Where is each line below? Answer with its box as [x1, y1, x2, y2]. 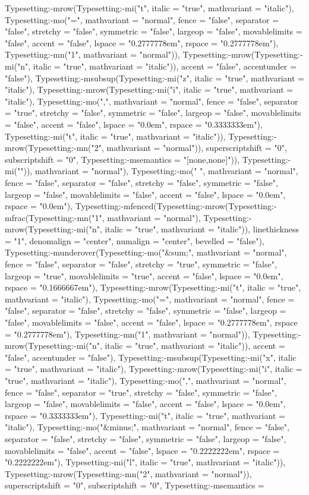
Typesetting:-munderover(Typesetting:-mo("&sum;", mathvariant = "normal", [5, 246, 287, 258]
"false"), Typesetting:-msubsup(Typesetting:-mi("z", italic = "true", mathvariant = [5, 71, 304, 84]
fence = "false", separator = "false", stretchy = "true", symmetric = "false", [5, 258, 277, 270]
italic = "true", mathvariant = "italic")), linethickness [105, 223, 299, 235]
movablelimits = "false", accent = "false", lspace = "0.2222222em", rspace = [5, 444, 280, 456]
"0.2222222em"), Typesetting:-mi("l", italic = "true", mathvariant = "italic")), [5, 456, 286, 468]
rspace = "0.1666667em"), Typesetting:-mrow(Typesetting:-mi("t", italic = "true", [5, 281, 301, 294]
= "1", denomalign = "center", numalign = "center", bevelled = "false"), [5, 234, 264, 247]
